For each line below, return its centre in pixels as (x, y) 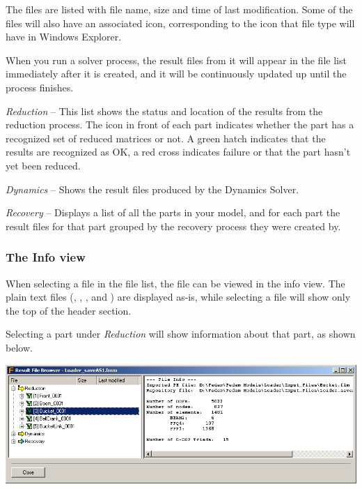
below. (19, 347)
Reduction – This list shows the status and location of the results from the (164, 111)
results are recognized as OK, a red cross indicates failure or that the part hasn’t (178, 152)
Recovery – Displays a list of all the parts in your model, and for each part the (173, 212)
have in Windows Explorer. (64, 37)
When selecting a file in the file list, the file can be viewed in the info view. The (175, 283)
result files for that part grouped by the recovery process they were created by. (173, 226)
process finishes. (40, 87)
